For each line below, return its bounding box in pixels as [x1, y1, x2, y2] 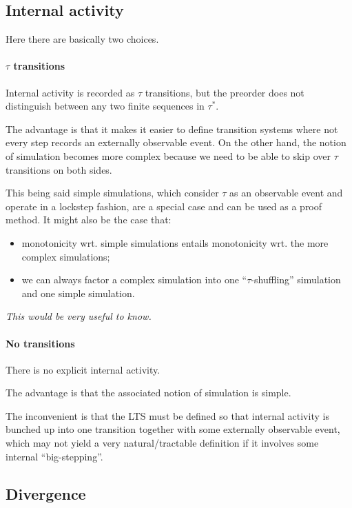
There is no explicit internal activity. [6, 362, 161, 376]
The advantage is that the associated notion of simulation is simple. [6, 385, 291, 400]
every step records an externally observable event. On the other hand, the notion [6, 135, 346, 150]
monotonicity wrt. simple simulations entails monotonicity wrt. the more [21, 235, 329, 250]
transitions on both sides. [6, 162, 112, 176]
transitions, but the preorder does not [145, 85, 304, 99]
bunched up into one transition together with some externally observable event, [6, 422, 340, 436]
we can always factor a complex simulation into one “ [21, 272, 247, 287]
